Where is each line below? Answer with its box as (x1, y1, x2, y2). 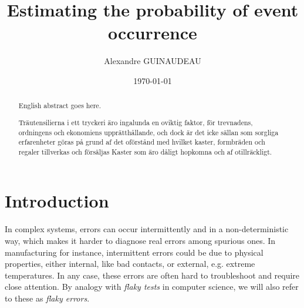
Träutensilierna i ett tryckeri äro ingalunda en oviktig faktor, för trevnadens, (18, 117, 253, 127)
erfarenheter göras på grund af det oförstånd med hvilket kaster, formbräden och (18, 137, 265, 147)
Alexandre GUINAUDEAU (104, 55, 201, 67)
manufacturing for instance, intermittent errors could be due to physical (5, 246, 264, 258)
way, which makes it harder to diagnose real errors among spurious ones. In (5, 235, 276, 246)
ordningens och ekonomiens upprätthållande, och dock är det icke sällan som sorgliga (18, 127, 279, 137)
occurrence (108, 21, 197, 45)
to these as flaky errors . (5, 292, 90, 304)
